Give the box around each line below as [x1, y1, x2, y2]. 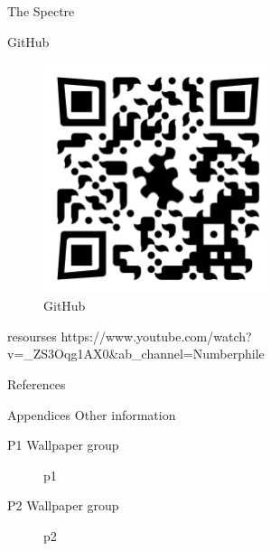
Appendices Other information [7, 405, 176, 424]
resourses [7, 326, 57, 345]
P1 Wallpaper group [7, 435, 119, 454]
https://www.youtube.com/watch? [61, 326, 252, 345]
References [7, 374, 66, 393]
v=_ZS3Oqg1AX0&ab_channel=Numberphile [7, 344, 265, 363]
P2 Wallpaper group [7, 496, 119, 515]
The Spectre [7, 2, 75, 20]
